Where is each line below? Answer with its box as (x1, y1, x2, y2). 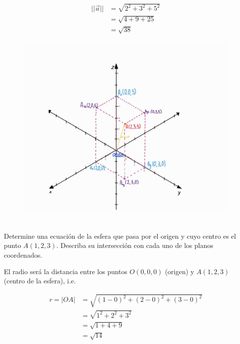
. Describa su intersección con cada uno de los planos (56, 240, 213, 250)
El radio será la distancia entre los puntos (4, 266, 127, 276)
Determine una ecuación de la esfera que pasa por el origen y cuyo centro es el (4, 230, 236, 241)
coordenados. (4, 250, 43, 260)
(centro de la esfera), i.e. (4, 276, 76, 286)
